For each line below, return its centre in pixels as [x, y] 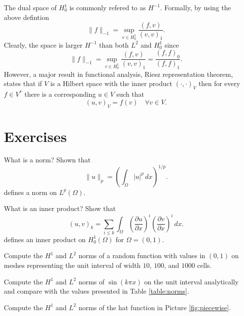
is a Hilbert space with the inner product [111, 83]
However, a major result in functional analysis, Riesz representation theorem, [119, 74]
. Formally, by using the [195, 7]
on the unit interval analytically [191, 281]
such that [130, 94]
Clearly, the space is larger [43, 44]
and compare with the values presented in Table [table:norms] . [97, 291]
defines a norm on [31, 192]
